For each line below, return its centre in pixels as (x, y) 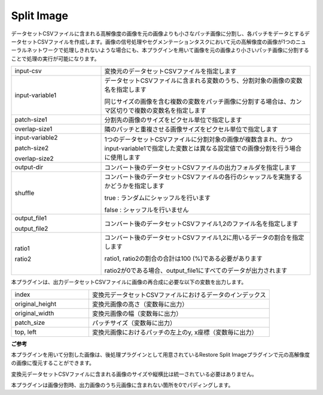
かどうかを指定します (134, 186)
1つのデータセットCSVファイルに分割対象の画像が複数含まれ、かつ (199, 140)
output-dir (29, 167)
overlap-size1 (33, 129)
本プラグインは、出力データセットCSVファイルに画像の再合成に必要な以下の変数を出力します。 (129, 282)
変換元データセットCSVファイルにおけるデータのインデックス (179, 295)
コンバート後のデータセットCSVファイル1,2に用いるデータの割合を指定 (204, 238)
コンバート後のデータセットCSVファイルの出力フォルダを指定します (200, 168)
